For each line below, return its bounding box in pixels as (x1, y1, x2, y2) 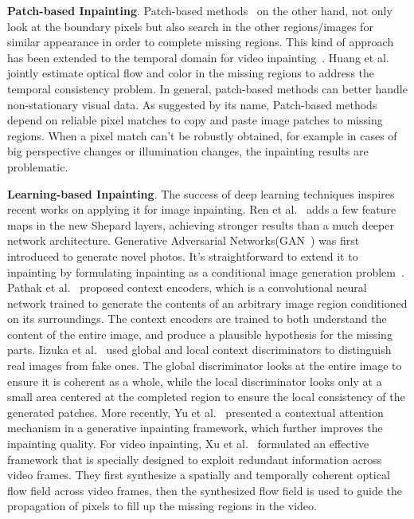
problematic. (7, 158, 68, 175)
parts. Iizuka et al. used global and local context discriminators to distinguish (7, 341, 392, 358)
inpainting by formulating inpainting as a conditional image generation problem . (7, 263, 404, 280)
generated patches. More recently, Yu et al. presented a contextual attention (7, 403, 384, 420)
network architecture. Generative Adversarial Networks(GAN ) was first (7, 232, 360, 249)
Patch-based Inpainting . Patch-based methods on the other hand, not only (7, 2, 393, 18)
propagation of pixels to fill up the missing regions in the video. (7, 497, 317, 514)
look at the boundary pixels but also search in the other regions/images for (7, 18, 373, 34)
